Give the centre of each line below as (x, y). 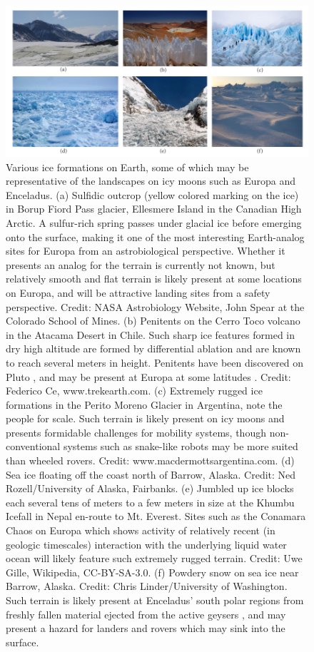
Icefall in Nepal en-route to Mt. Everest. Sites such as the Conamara (156, 516)
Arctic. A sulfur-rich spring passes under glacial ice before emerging (154, 222)
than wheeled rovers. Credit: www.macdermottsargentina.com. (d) (150, 460)
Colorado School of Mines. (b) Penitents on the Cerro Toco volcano (153, 321)
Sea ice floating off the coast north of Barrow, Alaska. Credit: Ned (151, 474)
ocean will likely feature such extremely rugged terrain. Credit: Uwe (154, 558)
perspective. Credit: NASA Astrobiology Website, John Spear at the (155, 306)
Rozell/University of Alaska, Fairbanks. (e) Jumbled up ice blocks (150, 488)
